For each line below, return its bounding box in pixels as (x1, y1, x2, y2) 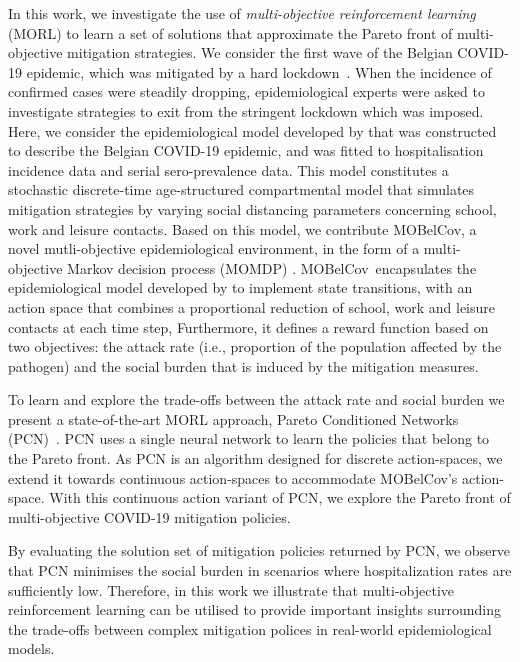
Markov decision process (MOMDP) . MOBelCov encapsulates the (67, 257, 477, 278)
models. (8, 638, 55, 659)
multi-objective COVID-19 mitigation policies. (8, 506, 291, 527)
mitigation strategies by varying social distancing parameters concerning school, (8, 198, 497, 219)
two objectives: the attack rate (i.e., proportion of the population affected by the (8, 336, 502, 357)
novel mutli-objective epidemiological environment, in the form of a (8, 238, 420, 259)
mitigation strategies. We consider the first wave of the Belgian (67, 42, 453, 63)
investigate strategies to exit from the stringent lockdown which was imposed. (8, 100, 484, 121)
